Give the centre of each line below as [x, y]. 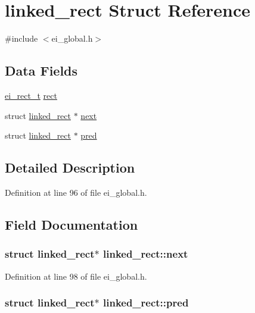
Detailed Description [70, 168]
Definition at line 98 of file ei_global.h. [76, 276]
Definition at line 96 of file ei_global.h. [76, 192]
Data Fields [41, 71]
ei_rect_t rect [31, 95]
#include [21, 38]
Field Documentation [71, 224]
